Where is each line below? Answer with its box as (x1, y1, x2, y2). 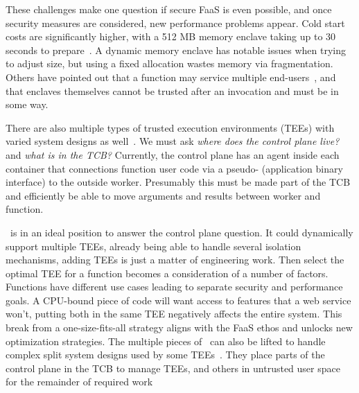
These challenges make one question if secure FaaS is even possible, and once (6, 2, 332, 16)
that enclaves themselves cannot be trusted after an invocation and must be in (6, 83, 339, 98)
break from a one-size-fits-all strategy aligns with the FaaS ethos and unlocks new (6, 320, 353, 335)
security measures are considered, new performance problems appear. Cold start (6, 15, 345, 30)
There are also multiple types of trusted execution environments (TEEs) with (6, 120, 335, 134)
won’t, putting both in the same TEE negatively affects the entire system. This (6, 306, 342, 321)
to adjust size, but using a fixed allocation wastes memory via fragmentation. (6, 56, 333, 71)
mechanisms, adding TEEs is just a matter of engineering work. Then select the (6, 252, 344, 267)
